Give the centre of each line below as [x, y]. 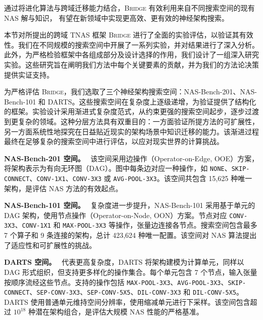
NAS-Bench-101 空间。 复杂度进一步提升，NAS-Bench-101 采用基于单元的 [130, 205]
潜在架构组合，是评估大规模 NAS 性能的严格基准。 [119, 312]
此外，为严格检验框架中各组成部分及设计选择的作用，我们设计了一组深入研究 [131, 55]
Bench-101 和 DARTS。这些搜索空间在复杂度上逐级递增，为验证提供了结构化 [130, 101]
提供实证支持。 [29, 74]
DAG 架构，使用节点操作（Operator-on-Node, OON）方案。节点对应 [116, 215]
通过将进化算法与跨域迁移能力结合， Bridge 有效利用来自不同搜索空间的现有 [129, 8]
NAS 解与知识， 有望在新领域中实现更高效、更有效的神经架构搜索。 [117, 17]
